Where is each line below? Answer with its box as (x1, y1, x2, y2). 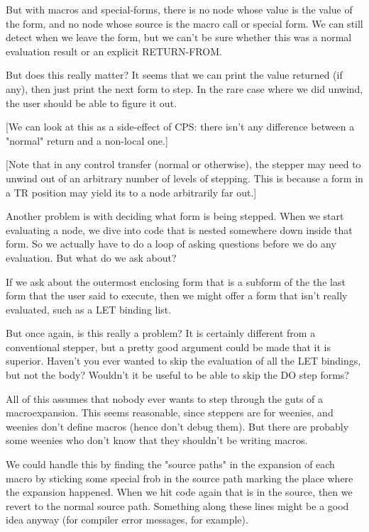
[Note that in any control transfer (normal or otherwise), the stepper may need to (6, 157, 361, 172)
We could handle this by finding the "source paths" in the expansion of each (6, 457, 335, 472)
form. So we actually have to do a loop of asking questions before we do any (6, 236, 336, 251)
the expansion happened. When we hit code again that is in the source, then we (6, 484, 353, 499)
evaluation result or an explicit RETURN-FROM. (6, 43, 222, 58)
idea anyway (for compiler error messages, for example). (6, 512, 248, 527)
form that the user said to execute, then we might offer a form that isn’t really (6, 288, 348, 303)
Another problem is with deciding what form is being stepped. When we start (6, 209, 344, 223)
